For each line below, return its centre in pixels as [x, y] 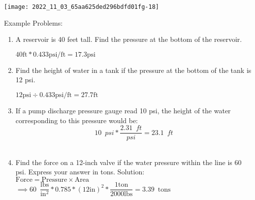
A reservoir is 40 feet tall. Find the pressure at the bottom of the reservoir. [129, 39]
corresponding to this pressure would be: [77, 120]
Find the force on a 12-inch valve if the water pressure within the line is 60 [128, 162]
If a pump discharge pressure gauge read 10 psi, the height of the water [123, 111]
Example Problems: [33, 22]
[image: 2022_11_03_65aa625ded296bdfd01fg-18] [81, 7]
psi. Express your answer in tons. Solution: [80, 172]
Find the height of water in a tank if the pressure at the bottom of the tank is [133, 70]
